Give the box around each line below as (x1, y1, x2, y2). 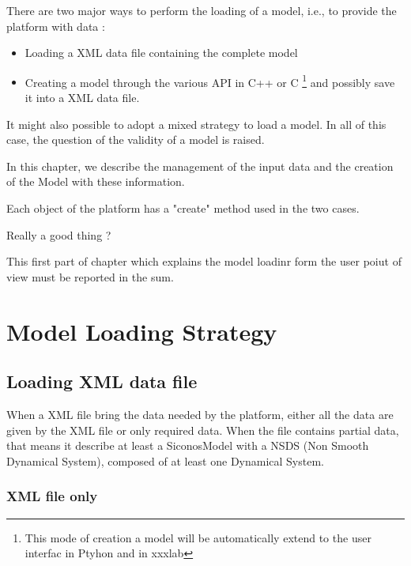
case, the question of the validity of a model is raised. (6, 131, 265, 148)
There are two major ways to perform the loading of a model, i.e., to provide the (6, 2, 397, 18)
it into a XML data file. (25, 89, 140, 106)
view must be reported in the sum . (6, 268, 174, 285)
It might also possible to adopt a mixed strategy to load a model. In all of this (6, 115, 386, 132)
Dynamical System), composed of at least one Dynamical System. (6, 452, 324, 469)
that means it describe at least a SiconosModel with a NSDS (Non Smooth (6, 437, 369, 454)
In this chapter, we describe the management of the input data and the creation (6, 157, 394, 174)
